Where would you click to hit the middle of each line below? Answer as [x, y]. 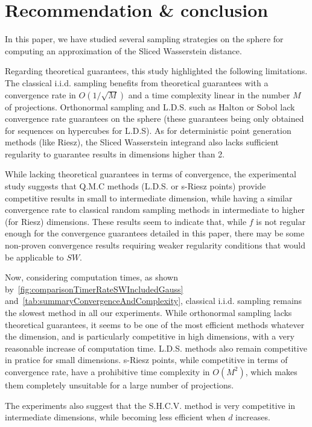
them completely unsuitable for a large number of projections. [119, 384]
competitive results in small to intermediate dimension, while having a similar [149, 198]
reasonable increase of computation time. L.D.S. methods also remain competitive [156, 348]
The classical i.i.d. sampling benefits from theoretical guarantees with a [137, 82]
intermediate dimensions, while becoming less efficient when [115, 417]
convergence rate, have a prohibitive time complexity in [107, 371]
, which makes [271, 371]
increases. [253, 417]
